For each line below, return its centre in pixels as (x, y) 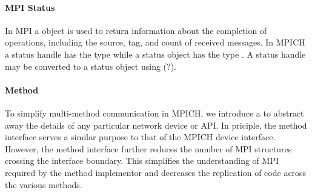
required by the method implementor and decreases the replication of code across (156, 172)
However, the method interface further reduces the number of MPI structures (148, 148)
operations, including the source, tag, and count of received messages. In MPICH (155, 42)
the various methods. (44, 184)
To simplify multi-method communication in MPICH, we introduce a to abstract (154, 113)
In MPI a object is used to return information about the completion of (136, 30)
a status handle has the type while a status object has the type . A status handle (155, 54)
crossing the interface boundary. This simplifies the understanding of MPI (142, 161)
